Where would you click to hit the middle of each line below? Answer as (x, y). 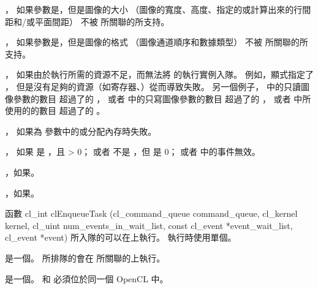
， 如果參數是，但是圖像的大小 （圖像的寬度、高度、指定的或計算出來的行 (154, 9)
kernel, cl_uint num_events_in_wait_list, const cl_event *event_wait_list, (149, 225)
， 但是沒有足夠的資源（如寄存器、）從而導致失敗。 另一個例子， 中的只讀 (153, 86)
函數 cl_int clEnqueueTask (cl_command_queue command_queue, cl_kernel (151, 213)
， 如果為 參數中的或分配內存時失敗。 (81, 131)
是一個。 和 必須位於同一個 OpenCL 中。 (87, 278)
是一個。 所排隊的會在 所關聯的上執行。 (85, 257)
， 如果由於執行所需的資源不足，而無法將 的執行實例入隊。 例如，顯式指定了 (159, 74)
